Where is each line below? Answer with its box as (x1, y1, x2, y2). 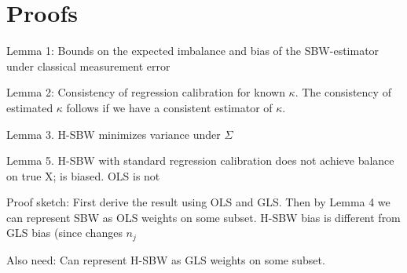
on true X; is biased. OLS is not (6, 167, 160, 184)
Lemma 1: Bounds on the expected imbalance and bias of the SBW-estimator (6, 42, 379, 59)
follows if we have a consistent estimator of (66, 99, 273, 115)
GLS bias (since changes (6, 224, 123, 241)
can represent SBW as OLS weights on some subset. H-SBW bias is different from (6, 209, 401, 225)
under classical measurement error (6, 57, 170, 74)
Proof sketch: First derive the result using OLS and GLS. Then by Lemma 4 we (6, 194, 390, 210)
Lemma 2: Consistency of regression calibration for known (6, 84, 285, 100)
